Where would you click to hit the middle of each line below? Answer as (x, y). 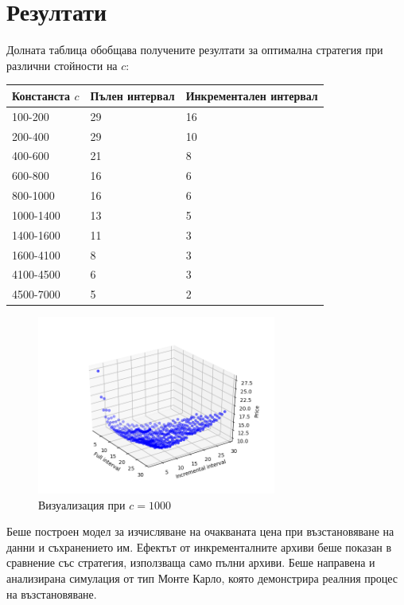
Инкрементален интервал (252, 95)
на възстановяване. (52, 593)
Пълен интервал (132, 95)
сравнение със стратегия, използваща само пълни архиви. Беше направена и (191, 562)
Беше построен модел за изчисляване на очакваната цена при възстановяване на (200, 531)
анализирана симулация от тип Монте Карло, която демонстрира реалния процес (202, 578)
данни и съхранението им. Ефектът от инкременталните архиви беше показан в (199, 546)
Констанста (41, 95)
